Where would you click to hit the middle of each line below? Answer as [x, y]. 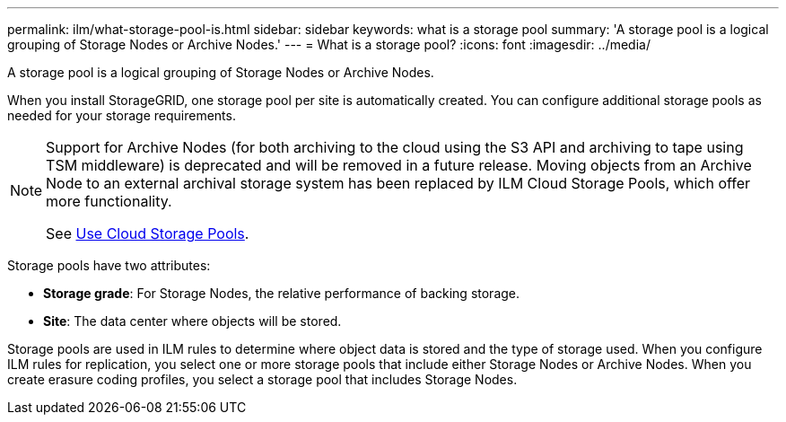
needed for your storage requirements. [122, 115]
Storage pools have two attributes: [109, 265]
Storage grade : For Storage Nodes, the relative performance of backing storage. [282, 293]
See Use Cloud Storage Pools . [148, 233]
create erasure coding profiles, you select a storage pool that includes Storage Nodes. [262, 379]
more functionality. [109, 201]
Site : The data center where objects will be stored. [192, 321]
